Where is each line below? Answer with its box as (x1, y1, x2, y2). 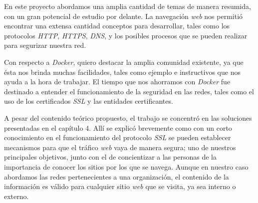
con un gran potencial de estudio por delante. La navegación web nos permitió (4, 10, 243, 21)
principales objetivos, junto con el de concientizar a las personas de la (4, 152, 217, 162)
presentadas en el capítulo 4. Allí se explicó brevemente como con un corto (4, 122, 232, 133)
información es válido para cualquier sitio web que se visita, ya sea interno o (4, 181, 236, 192)
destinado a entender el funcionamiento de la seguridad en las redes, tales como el (4, 86, 254, 96)
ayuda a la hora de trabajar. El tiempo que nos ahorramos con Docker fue (4, 76, 231, 87)
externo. (4, 191, 29, 201)
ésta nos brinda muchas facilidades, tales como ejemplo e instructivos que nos (4, 66, 241, 77)
